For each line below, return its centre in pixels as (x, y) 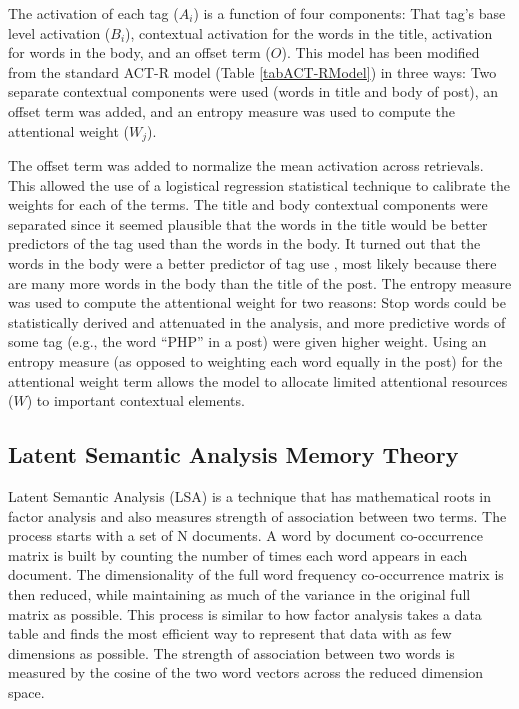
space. (26, 691)
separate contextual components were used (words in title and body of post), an (253, 91)
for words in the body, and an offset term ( (139, 52)
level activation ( (59, 32)
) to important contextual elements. (135, 400)
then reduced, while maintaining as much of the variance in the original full (239, 593)
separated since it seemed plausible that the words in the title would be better (248, 223)
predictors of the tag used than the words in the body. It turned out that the (244, 243)
